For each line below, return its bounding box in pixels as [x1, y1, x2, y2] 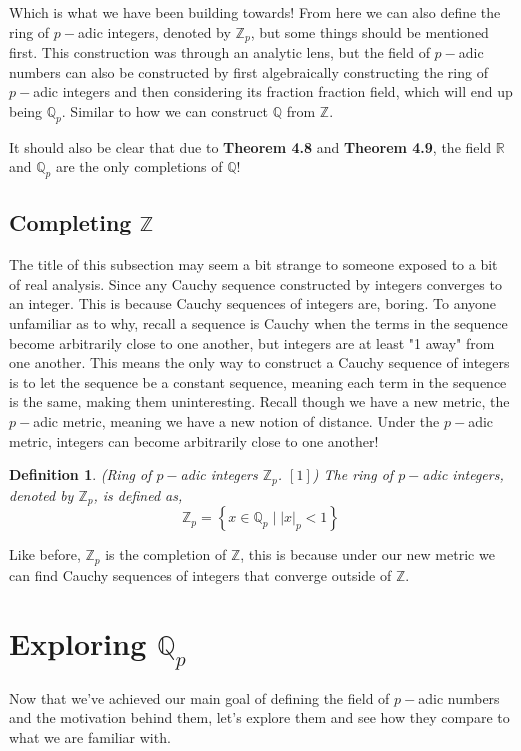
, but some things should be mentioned [250, 21, 489, 42]
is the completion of [105, 544, 227, 565]
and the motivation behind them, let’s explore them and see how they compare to [9, 707, 510, 728]
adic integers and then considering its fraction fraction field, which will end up [33, 81, 513, 102]
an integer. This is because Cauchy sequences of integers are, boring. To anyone [9, 293, 497, 314]
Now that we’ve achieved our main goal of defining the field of [9, 687, 390, 708]
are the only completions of [55, 156, 223, 177]
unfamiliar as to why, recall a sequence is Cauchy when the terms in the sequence [9, 313, 508, 333]
